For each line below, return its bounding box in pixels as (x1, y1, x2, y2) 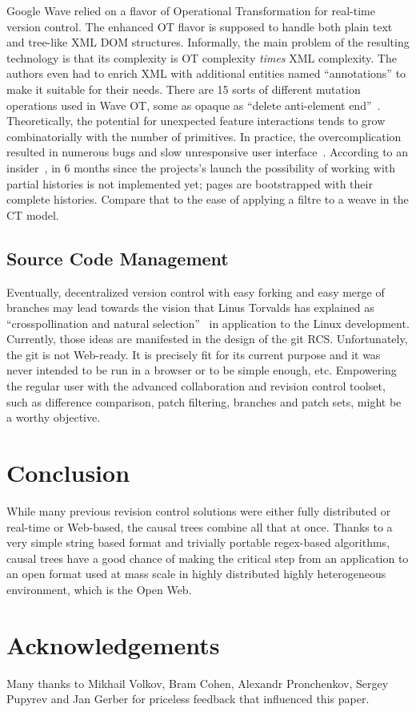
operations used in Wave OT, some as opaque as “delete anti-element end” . (6, 96, 381, 113)
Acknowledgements (6, 628, 220, 661)
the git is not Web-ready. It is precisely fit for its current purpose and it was (6, 346, 381, 362)
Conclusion (6, 456, 130, 489)
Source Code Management (6, 245, 229, 270)
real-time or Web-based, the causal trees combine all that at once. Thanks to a (6, 518, 393, 535)
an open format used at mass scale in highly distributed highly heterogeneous (6, 565, 386, 582)
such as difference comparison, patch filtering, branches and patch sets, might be (6, 393, 402, 410)
